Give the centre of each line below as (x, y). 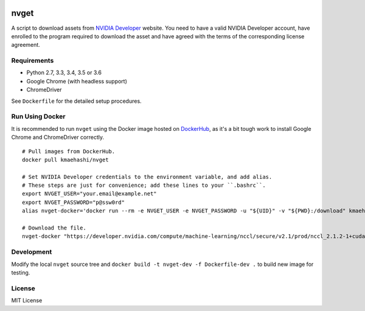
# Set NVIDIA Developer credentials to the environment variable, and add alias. (147, 177)
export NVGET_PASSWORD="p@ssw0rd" (73, 202)
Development (32, 252)
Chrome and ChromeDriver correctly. (58, 138)
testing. (21, 272)
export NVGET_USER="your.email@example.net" (90, 194)
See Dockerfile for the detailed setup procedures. (77, 101)
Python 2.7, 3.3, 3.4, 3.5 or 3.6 (64, 72)
